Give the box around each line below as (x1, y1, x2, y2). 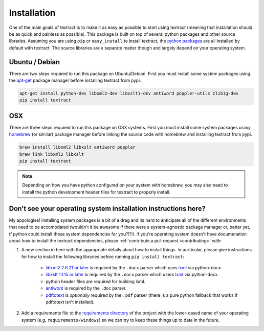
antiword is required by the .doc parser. (45, 285, 127, 291)
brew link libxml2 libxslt (19, 151, 84, 157)
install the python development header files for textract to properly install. (22, 189, 171, 195)
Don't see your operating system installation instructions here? (9, 204, 206, 213)
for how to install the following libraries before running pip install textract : (21, 254, 184, 260)
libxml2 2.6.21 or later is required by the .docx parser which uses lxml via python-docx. (45, 265, 222, 271)
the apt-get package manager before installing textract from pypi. (9, 77, 141, 83)
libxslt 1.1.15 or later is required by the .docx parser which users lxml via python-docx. (45, 272, 219, 278)
